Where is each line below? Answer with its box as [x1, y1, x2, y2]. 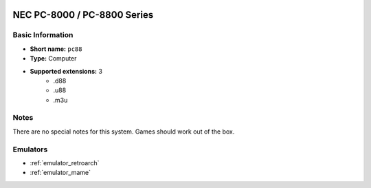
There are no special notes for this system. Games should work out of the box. [12, 127, 235, 136]
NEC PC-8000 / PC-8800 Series [12, 9, 154, 21]
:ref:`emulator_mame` [30, 169, 91, 177]
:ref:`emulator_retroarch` [30, 159, 100, 167]
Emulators [12, 145, 48, 154]
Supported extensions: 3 [30, 67, 103, 75]
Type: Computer [30, 54, 77, 63]
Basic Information [12, 30, 74, 40]
